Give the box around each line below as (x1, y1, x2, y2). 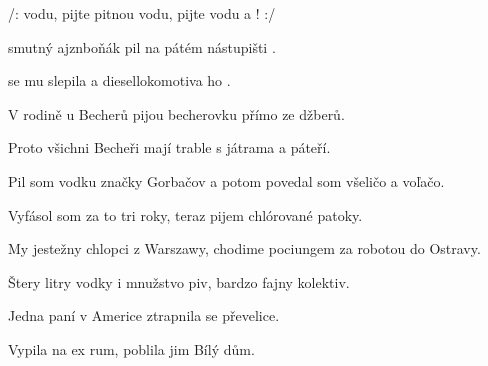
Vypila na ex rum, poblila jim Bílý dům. (8, 338, 255, 359)
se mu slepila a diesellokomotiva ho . (8, 70, 231, 91)
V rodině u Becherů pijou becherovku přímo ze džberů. (8, 103, 345, 124)
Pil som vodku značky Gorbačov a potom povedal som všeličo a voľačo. (8, 170, 445, 191)
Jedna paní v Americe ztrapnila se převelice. (8, 305, 280, 326)
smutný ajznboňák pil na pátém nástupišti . (8, 36, 276, 57)
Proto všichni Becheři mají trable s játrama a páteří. (8, 137, 331, 158)
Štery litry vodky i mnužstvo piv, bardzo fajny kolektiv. (8, 271, 350, 292)
